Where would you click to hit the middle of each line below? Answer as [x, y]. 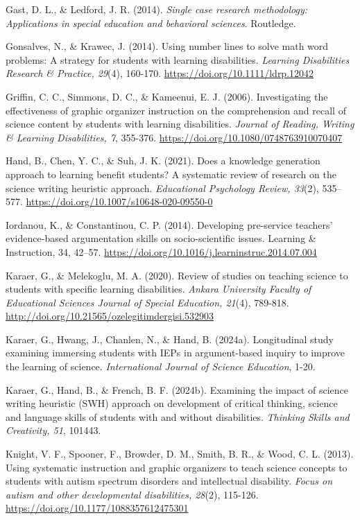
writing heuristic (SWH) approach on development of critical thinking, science [172, 403]
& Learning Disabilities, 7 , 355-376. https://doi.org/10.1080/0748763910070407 [174, 137]
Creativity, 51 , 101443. [53, 430]
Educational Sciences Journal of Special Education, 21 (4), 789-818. [147, 302]
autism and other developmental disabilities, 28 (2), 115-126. [132, 494]
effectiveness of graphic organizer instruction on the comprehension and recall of [176, 110]
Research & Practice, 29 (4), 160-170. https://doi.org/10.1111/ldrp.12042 [160, 73]
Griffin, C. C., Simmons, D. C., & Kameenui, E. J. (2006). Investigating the [167, 96]
